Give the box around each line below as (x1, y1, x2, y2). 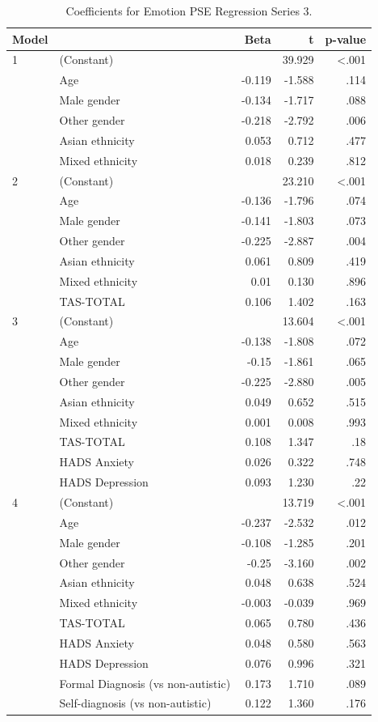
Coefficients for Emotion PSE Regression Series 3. (65, 2, 313, 19)
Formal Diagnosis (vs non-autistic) (59, 674, 231, 691)
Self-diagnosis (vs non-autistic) (59, 694, 212, 711)
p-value (325, 30, 367, 47)
